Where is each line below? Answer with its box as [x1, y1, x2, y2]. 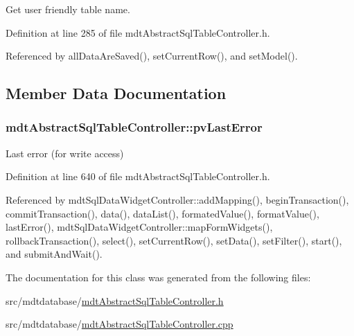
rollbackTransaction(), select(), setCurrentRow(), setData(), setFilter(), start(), [6, 233, 342, 247]
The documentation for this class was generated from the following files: [6, 269, 311, 284]
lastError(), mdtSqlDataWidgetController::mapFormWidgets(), [6, 220, 273, 234]
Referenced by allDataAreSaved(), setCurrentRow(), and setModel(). [6, 48, 298, 63]
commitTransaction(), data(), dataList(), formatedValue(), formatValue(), [6, 206, 319, 220]
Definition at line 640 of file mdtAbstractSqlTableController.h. [6, 169, 270, 184]
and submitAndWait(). [6, 247, 103, 261]
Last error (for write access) [6, 145, 124, 160]
